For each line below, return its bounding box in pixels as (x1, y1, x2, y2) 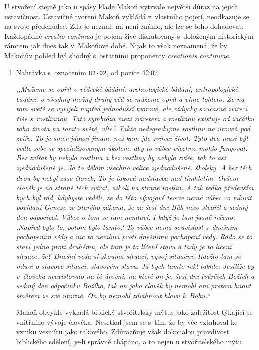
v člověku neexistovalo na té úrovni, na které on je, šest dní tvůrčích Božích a (16, 270, 255, 281)
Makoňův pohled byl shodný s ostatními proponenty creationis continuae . (4, 50, 231, 60)
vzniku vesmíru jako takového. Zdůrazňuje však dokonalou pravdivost (16, 326, 229, 337)
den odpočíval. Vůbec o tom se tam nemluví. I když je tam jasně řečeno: (16, 211, 235, 222)
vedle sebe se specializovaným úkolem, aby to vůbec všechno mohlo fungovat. (16, 142, 248, 153)
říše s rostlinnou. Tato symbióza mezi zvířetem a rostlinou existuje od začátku (16, 113, 254, 123)
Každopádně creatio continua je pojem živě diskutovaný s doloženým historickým (4, 30, 254, 41)
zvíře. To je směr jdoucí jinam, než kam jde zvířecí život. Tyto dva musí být (16, 133, 248, 143)
